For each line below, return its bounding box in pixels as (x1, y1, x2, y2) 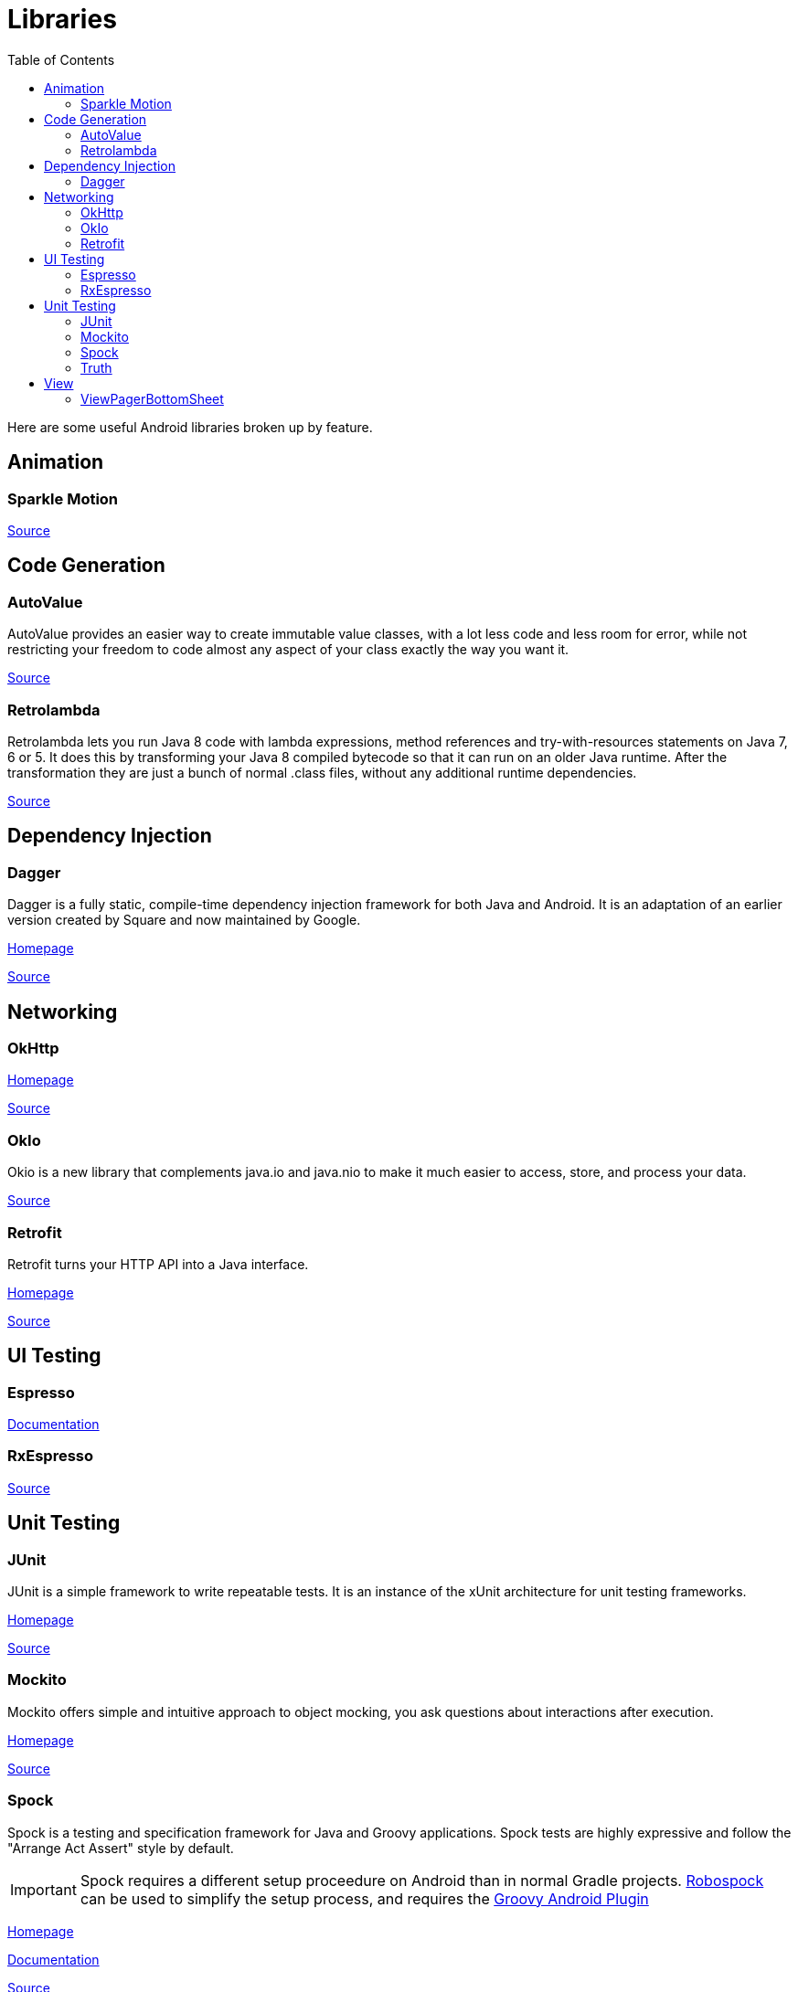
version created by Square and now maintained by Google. (7, 912, 361, 928)
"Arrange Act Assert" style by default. (7, 1839, 234, 1856)
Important (10, 1880, 77, 1899)
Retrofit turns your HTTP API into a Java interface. (7, 1256, 309, 1272)
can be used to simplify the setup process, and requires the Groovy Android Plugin (80, 1889, 649, 1908)
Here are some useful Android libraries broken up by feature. (7, 419, 373, 435)
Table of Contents (7, 51, 115, 68)
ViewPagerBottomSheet (80, 390, 224, 407)
